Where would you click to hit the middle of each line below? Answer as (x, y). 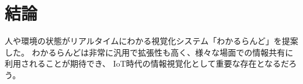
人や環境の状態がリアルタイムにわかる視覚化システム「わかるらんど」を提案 (151, 41)
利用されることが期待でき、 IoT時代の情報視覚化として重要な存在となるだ (147, 63)
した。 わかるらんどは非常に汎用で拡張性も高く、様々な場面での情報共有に (149, 52)
